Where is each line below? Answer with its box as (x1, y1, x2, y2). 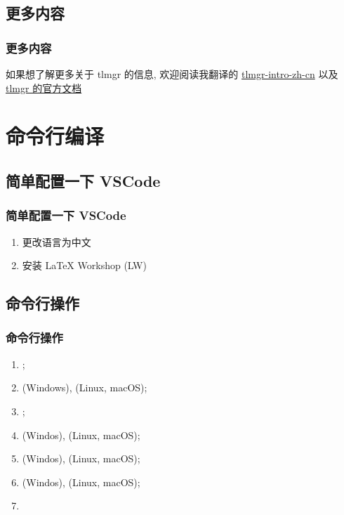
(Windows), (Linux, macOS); (22, 380, 147, 395)
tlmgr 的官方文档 (6, 80, 82, 95)
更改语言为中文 (22, 234, 91, 249)
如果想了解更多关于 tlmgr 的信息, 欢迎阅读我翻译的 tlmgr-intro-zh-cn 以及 (6, 67, 338, 81)
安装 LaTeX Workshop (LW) (22, 258, 147, 273)
